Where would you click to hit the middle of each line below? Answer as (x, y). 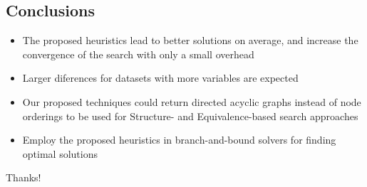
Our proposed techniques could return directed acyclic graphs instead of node (192, 101)
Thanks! (24, 177)
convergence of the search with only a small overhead (138, 54)
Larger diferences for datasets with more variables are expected (160, 78)
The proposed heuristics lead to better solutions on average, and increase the (190, 40)
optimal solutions (60, 153)
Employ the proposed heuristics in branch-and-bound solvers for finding (179, 140)
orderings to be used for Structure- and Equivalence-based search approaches (190, 116)
